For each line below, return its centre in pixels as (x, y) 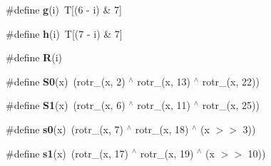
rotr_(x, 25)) (231, 105)
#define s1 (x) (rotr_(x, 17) (67, 153)
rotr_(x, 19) (167, 153)
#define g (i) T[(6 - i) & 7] (64, 9)
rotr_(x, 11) (164, 105)
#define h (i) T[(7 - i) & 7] (64, 33)
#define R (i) (34, 57)
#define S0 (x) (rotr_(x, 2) (66, 81)
